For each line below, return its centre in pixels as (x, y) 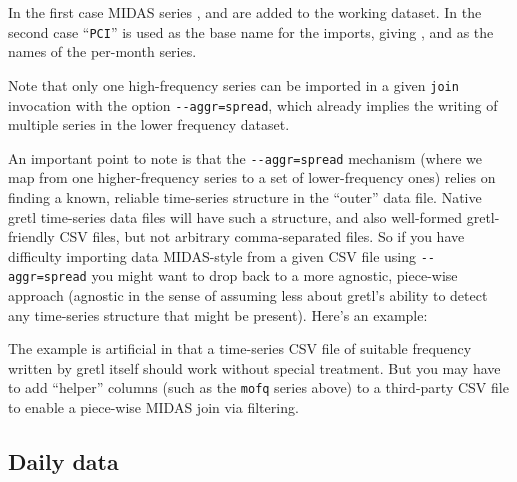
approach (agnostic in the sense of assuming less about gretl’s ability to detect (248, 295)
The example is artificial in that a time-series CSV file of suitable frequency (240, 348)
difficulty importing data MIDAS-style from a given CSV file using (212, 255)
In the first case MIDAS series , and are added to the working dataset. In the (245, 12)
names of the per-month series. (102, 51)
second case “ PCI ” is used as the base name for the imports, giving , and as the (251, 31)
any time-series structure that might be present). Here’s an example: (218, 314)
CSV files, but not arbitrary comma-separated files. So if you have (262, 236)
